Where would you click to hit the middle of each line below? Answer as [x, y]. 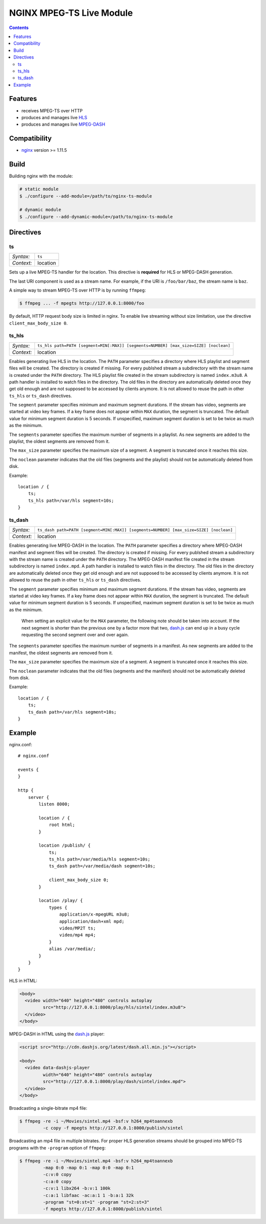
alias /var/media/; [72, 949]
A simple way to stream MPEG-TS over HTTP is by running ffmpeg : [78, 290]
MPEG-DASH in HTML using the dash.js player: [57, 1034]
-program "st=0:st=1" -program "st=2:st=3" [96, 1202]
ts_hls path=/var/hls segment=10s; [71, 500]
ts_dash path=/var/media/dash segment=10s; [102, 866]
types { [58, 907]
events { [28, 769]
